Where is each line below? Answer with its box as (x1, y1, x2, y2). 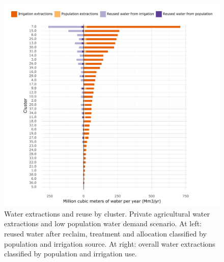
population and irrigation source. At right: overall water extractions (4, 238, 215, 249)
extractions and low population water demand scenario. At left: (4, 218, 202, 229)
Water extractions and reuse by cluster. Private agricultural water (4, 208, 210, 219)
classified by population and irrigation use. (4, 248, 137, 259)
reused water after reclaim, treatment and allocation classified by (4, 228, 207, 239)
